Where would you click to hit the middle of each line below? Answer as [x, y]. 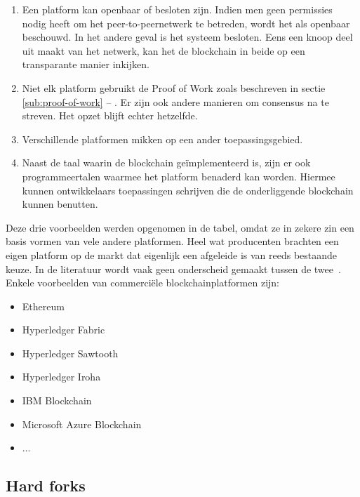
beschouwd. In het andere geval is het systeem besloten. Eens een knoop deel [187, 37]
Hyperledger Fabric [64, 330]
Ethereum [43, 306]
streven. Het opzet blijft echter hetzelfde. [110, 115]
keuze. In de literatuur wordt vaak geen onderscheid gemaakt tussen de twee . [173, 269]
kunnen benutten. [60, 204]
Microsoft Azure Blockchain [82, 424]
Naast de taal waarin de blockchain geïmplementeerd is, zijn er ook [166, 163]
